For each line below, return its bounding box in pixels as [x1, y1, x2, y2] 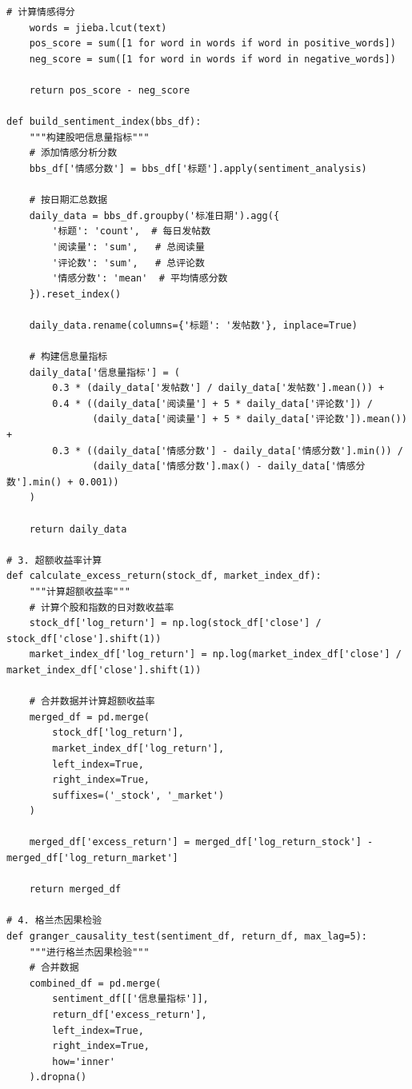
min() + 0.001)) [33, 476, 119, 488]
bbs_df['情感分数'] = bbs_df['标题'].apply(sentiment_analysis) [29, 162, 367, 174]
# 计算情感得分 [6, 6, 75, 18]
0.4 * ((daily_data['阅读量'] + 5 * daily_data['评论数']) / [52, 397, 373, 409]
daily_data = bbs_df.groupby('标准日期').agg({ [29, 209, 280, 221]
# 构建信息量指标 [29, 351, 108, 363]
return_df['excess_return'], [52, 1009, 207, 1020]
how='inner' [52, 1055, 116, 1067]
